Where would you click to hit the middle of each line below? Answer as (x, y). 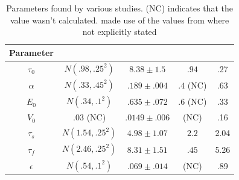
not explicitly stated (119, 32)
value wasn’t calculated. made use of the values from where (119, 20)
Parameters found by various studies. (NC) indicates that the (119, 8)
